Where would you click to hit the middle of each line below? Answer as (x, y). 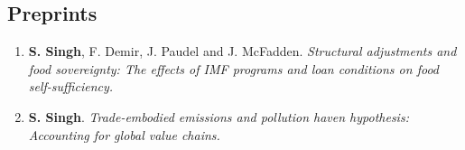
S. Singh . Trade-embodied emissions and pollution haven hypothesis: (219, 116)
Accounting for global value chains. (124, 134)
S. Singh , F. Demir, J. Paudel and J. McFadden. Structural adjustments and (242, 51)
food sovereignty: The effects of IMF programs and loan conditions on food (233, 68)
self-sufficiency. (71, 86)
